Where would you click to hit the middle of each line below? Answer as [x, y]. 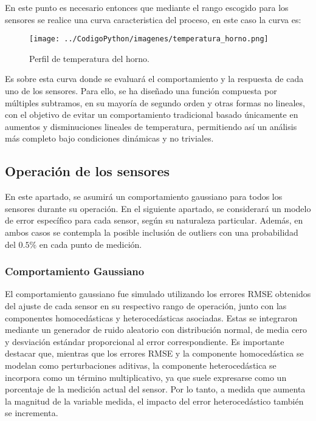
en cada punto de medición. [91, 244]
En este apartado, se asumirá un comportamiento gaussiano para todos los [144, 197]
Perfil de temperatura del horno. [89, 58]
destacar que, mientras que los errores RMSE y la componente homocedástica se [154, 353]
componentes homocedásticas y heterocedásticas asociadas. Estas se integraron [151, 317]
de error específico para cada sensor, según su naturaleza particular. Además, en [154, 220]
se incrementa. [32, 413]
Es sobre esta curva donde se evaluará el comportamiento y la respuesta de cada [154, 79]
